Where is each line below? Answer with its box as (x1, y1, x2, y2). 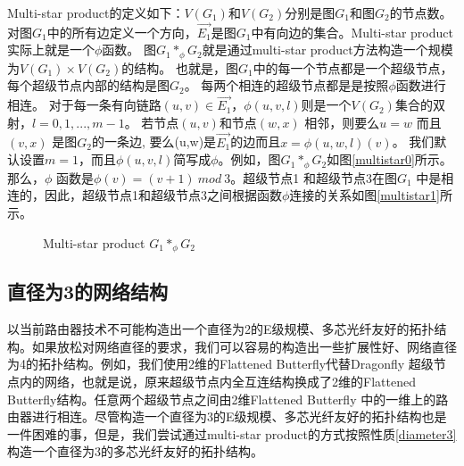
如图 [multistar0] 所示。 (327, 150, 452, 169)
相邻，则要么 (304, 112, 380, 131)
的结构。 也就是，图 (121, 58, 238, 77)
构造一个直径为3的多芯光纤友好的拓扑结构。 (7, 442, 263, 461)
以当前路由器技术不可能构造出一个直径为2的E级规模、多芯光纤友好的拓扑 (7, 320, 435, 338)
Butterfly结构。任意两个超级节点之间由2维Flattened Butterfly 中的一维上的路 (7, 389, 449, 408)
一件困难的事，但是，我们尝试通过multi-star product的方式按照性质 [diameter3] (7, 424, 457, 443)
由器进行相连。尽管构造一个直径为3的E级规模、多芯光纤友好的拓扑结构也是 (7, 407, 447, 426)
